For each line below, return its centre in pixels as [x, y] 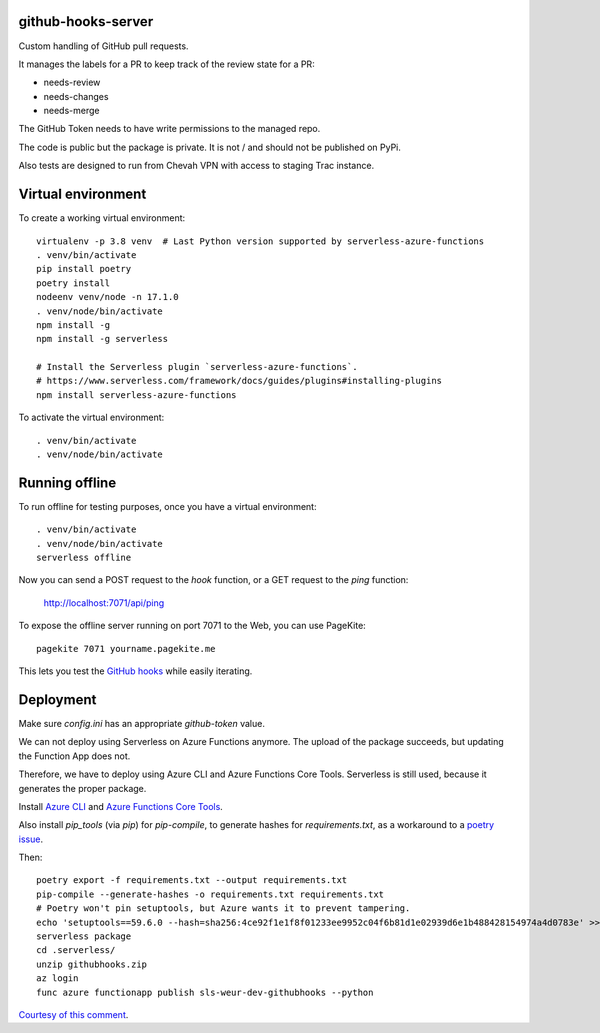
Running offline [67, 482]
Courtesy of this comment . [73, 1014]
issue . [31, 839]
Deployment [57, 699]
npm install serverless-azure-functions [136, 394]
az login [57, 978]
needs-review [72, 82]
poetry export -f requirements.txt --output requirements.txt [192, 880]
